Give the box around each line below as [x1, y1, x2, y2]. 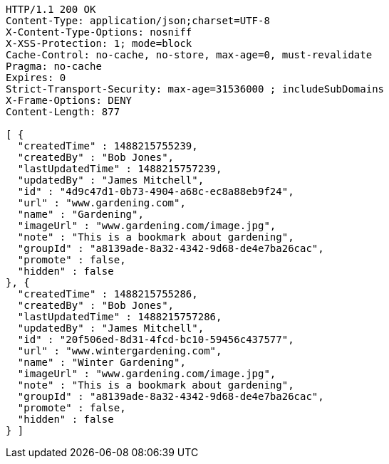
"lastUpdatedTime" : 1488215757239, [17, 163, 222, 174]
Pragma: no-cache [6, 60, 102, 72]
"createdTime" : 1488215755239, [17, 140, 198, 152]
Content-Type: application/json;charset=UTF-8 [6, 15, 270, 26]
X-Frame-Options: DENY [6, 95, 133, 106]
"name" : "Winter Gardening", [17, 357, 186, 368]
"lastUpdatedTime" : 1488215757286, [17, 311, 222, 322]
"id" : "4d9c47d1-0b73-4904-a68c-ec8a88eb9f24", [17, 186, 294, 197]
